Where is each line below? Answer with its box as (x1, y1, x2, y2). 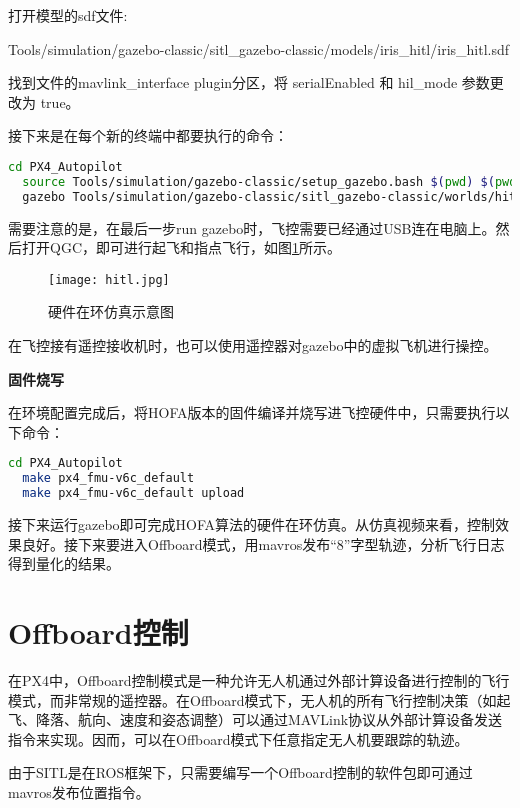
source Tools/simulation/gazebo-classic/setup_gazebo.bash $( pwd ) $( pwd (22, 174, 517, 189)
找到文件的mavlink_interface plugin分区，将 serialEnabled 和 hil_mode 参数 (8, 72, 490, 93)
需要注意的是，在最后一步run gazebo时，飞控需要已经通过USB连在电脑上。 (8, 217, 496, 238)
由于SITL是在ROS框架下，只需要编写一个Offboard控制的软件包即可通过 (8, 762, 473, 783)
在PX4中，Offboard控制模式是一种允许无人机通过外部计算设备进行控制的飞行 (8, 669, 510, 690)
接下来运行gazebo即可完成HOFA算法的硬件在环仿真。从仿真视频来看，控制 (8, 514, 496, 535)
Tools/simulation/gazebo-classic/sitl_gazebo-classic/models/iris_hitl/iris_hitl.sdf (8, 38, 510, 59)
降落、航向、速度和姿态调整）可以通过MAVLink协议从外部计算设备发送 (35, 709, 503, 730)
